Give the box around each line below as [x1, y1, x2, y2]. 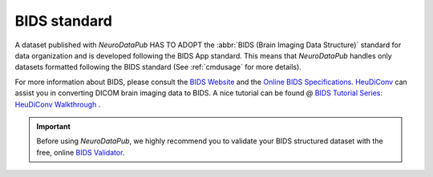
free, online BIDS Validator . [36, 147, 125, 157]
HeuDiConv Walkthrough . [14, 99, 101, 109]
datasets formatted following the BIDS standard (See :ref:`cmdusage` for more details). [14, 62, 302, 72]
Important [36, 121, 71, 131]
